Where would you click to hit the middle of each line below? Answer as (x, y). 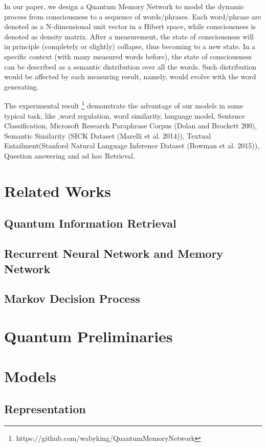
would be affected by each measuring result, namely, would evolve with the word (130, 76)
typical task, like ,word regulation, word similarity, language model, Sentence (125, 115)
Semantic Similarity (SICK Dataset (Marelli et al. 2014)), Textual (108, 135)
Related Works (58, 191)
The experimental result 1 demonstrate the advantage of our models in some (124, 105)
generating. (21, 86)
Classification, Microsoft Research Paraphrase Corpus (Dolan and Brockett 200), (130, 126)
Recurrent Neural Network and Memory (114, 253)
